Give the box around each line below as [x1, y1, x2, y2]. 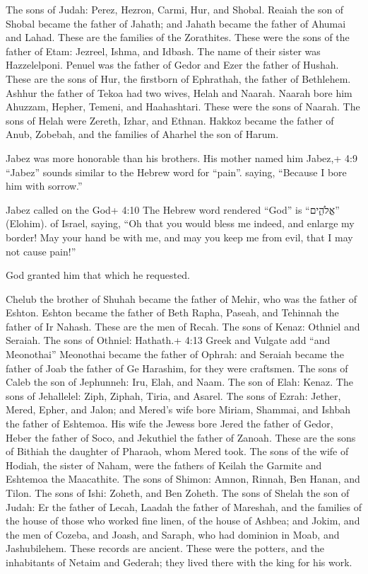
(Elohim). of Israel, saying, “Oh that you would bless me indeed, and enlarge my [6, 216, 355, 231]
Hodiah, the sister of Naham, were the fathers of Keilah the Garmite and [6, 457, 322, 472]
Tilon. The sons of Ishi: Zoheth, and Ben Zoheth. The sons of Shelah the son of [6, 486, 350, 500]
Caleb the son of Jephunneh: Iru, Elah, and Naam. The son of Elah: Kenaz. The [6, 374, 353, 389]
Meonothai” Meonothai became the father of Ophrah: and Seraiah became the [6, 347, 344, 362]
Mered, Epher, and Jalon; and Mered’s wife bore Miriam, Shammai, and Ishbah [6, 402, 351, 417]
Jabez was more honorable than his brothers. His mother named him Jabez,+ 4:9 [6, 150, 357, 165]
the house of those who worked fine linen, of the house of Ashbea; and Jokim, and [6, 513, 360, 528]
